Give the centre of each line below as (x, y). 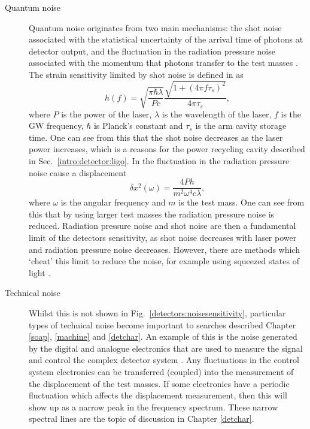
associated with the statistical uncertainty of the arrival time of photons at (166, 39)
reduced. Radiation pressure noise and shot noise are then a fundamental (162, 226)
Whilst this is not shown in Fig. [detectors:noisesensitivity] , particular (157, 312)
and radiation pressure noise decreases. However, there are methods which (164, 249)
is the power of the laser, (107, 114)
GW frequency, (56, 126)
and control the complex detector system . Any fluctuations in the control (164, 360)
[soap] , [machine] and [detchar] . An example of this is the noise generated (163, 336)
